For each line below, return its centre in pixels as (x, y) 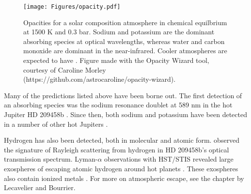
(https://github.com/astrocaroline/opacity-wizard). (100, 79)
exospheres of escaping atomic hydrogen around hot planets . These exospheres (121, 168)
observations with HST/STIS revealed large (169, 159)
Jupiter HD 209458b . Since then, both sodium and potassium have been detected (125, 114)
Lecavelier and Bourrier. (40, 187)
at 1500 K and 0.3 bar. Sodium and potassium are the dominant (119, 32)
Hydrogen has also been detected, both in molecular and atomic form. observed (122, 140)
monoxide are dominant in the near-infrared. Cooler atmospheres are (125, 51)
